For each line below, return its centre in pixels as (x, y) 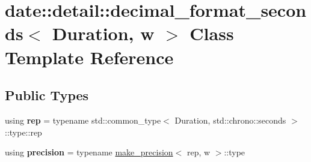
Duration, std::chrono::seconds (230, 120)
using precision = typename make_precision (89, 152)
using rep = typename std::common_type (83, 120)
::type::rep (23, 132)
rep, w (199, 152)
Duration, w (103, 33)
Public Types (47, 95)
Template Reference (89, 57)
